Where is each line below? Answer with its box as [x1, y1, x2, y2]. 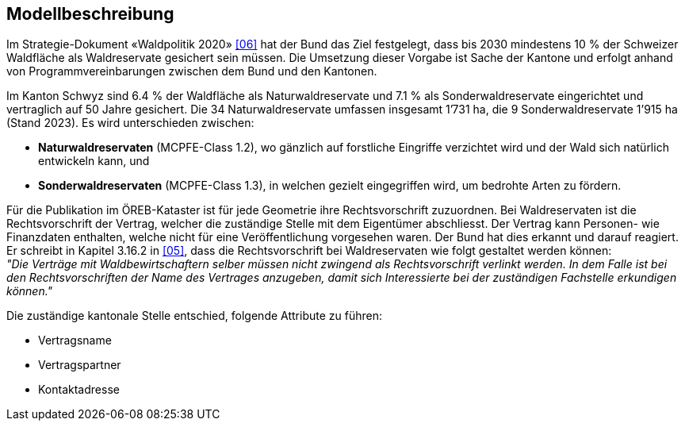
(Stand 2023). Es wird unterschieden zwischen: [6, 116, 254, 130]
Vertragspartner [38, 358, 121, 372]
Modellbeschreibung [6, 4, 174, 24]
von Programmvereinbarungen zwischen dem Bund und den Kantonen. [6, 64, 377, 79]
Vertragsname [38, 333, 112, 348]
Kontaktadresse [38, 383, 120, 397]
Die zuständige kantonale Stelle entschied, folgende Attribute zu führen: [6, 309, 382, 323]
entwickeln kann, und [38, 154, 150, 168]
